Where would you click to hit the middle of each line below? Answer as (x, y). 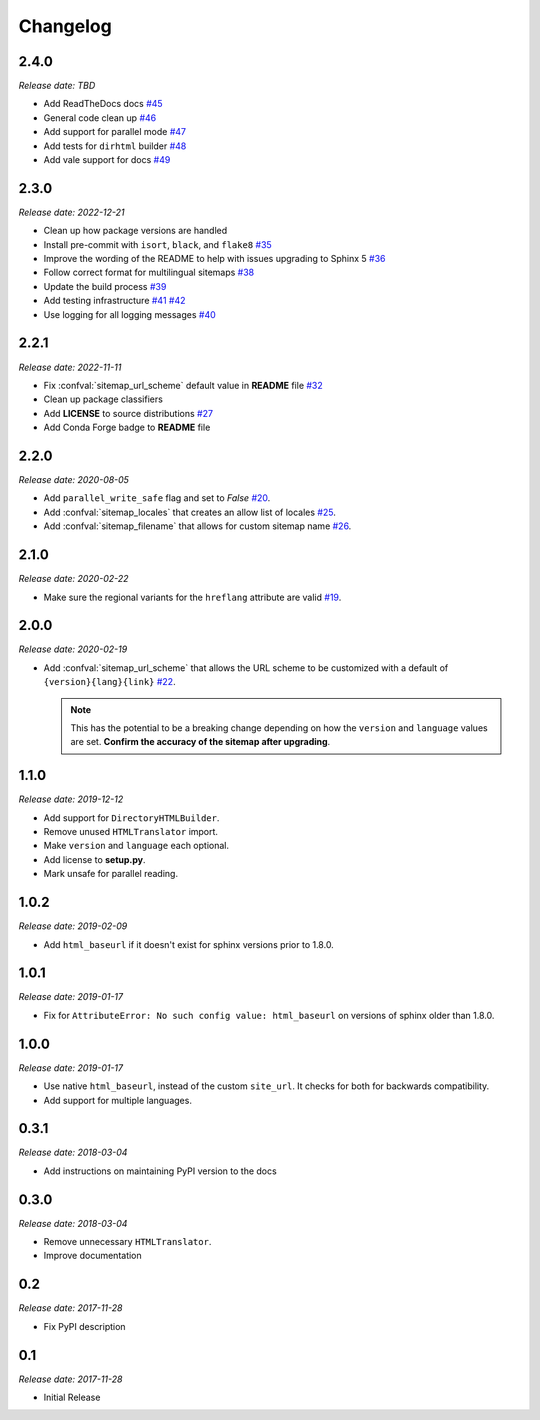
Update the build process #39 (105, 286)
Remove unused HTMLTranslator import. (131, 832)
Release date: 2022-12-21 (71, 212)
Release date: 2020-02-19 (73, 649)
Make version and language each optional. (136, 846)
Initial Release (72, 1397)
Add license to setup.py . (94, 859)
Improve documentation (92, 1256)
